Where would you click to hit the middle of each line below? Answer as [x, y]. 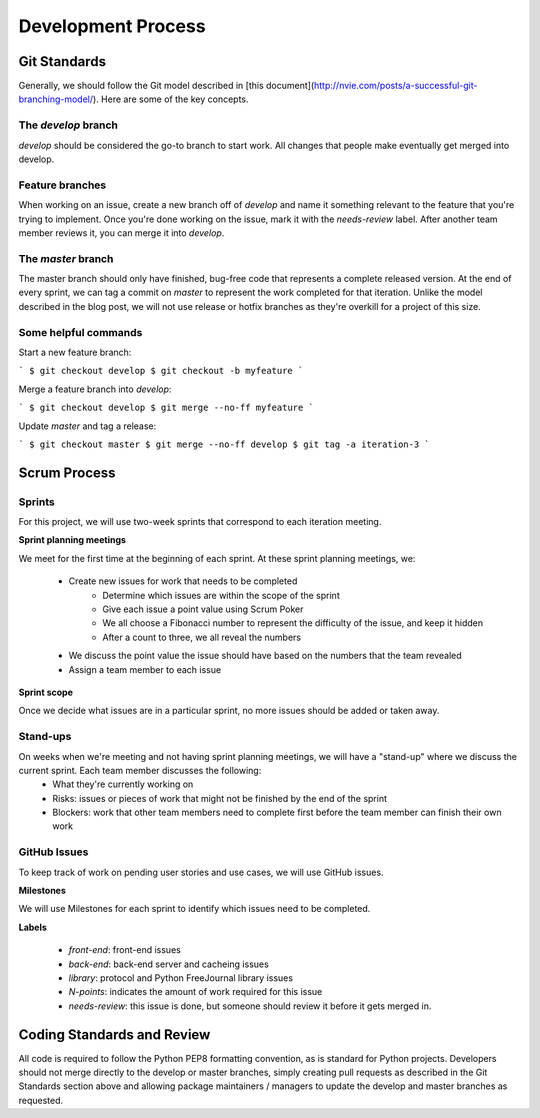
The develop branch [68, 125]
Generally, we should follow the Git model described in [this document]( [166, 86]
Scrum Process [67, 472]
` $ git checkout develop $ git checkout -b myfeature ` [161, 371]
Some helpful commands [80, 332]
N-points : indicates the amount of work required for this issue [195, 992]
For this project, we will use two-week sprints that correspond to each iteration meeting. [200, 522]
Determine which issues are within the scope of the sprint [221, 595]
